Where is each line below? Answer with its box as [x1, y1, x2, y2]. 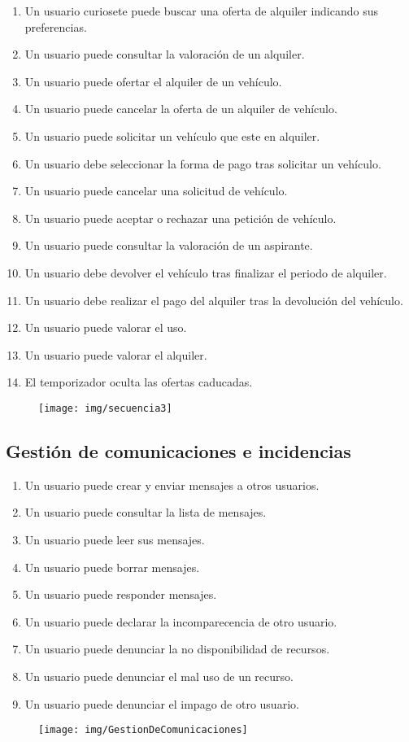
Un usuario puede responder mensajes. [24, 586, 217, 603]
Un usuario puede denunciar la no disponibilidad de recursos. [24, 640, 330, 657]
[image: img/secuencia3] [38, 402, 172, 414]
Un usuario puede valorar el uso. [24, 319, 187, 336]
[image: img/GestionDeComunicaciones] [38, 724, 248, 736]
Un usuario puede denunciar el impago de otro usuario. [24, 695, 299, 712]
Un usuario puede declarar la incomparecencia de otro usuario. [24, 613, 337, 630]
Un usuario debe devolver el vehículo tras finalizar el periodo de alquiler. [24, 264, 387, 281]
